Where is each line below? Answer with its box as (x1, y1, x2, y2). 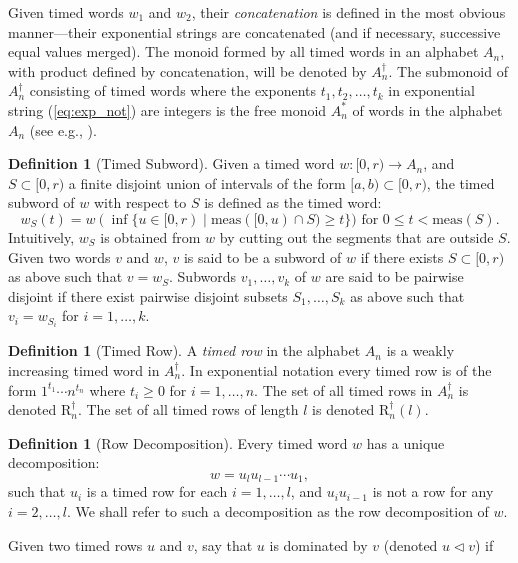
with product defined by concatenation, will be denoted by (8, 60, 367, 81)
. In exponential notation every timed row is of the (181, 360, 492, 380)
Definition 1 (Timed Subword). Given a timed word (8, 153, 335, 174)
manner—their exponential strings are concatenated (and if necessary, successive (8, 21, 501, 42)
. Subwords (169, 266, 237, 287)
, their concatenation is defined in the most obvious (191, 2, 506, 22)
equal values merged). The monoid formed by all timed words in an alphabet (8, 41, 479, 62)
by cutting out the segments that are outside (219, 226, 494, 247)
